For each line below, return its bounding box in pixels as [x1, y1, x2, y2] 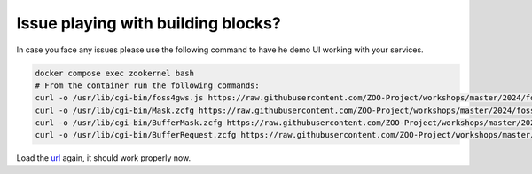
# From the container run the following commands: [35, 80, 261, 91]
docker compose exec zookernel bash [35, 67, 195, 78]
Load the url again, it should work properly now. [16, 153, 192, 163]
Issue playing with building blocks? [16, 13, 281, 33]
